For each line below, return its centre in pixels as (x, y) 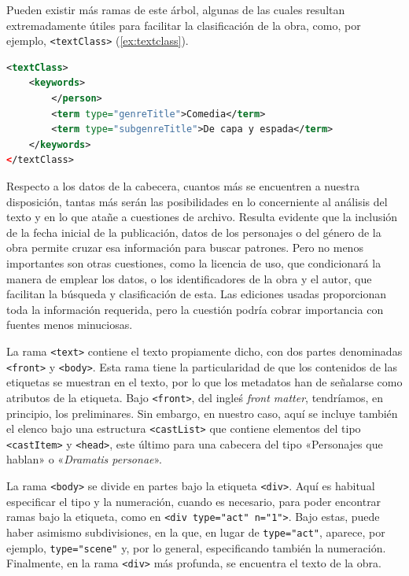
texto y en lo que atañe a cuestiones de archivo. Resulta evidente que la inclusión (202, 217)
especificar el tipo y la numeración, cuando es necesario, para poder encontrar (194, 501)
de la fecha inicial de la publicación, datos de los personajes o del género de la (194, 232)
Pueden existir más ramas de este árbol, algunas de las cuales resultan (176, 9)
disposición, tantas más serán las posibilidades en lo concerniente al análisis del (197, 201)
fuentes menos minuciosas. (70, 325)
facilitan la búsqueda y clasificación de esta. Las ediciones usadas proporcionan (197, 294)
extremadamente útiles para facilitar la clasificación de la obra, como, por (184, 25)
